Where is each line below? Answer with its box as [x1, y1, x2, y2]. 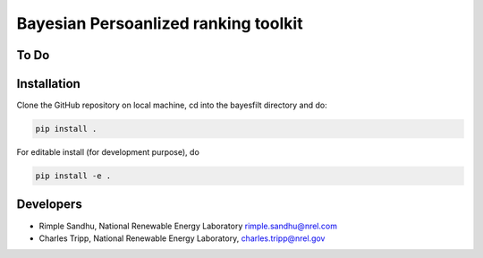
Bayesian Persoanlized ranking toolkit [16, 13, 303, 33]
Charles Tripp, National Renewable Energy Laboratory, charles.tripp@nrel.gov [38, 233, 326, 244]
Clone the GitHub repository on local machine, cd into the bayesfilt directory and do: [16, 99, 327, 111]
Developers [16, 197, 82, 212]
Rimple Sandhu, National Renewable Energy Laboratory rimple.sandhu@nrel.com [38, 220, 337, 231]
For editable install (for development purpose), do [16, 147, 200, 158]
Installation [16, 76, 80, 91]
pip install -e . [35, 171, 112, 181]
